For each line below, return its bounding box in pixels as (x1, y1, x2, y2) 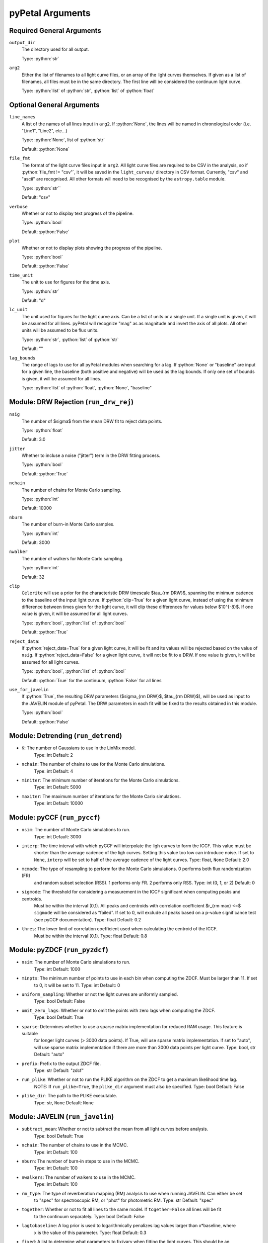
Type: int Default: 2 (34, 752, 73, 758)
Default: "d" (21, 297, 46, 303)
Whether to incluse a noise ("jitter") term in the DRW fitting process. (21, 452, 161, 458)
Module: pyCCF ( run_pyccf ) (9, 813, 100, 822)
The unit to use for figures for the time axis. (21, 279, 110, 285)
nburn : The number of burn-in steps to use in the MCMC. (21, 1158, 140, 1164)
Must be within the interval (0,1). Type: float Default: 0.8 (34, 933, 147, 939)
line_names (9, 114, 36, 120)
